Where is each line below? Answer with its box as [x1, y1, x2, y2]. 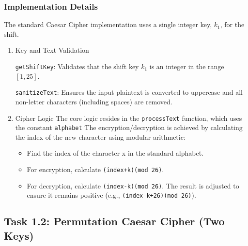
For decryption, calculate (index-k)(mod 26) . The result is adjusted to [27, 180, 239, 190]
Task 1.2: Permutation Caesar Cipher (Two [4, 214, 225, 229]
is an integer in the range [149, 61, 224, 71]
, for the [220, 19, 245, 29]
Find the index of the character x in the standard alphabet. [27, 148, 204, 158]
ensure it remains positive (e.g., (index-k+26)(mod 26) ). [27, 190, 196, 200]
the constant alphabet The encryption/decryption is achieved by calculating [15, 122, 243, 132]
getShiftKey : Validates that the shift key [15, 61, 139, 71]
